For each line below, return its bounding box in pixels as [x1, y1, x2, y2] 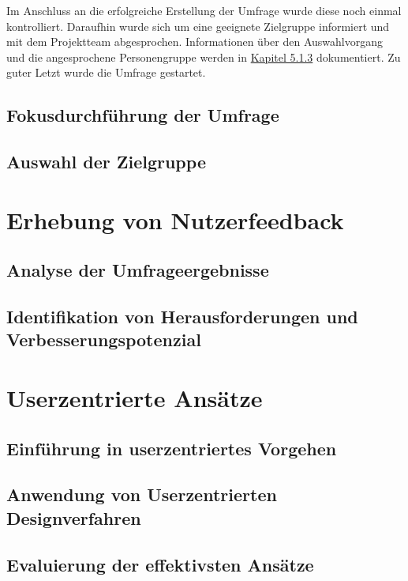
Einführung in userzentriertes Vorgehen [6, 436, 337, 460]
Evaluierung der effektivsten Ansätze [6, 552, 314, 576]
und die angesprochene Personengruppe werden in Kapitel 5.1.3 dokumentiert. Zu [6, 48, 401, 65]
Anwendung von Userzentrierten [6, 482, 277, 507]
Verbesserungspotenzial [6, 327, 201, 352]
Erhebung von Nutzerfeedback [6, 203, 344, 236]
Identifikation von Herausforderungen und [6, 304, 358, 329]
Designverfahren [6, 505, 141, 530]
